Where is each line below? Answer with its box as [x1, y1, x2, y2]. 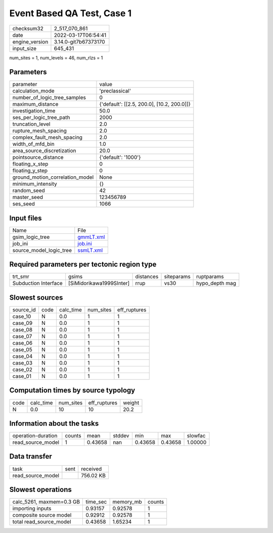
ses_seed [12, 200, 35, 208]
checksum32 [12, 25, 44, 32]
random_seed [12, 187, 45, 194]
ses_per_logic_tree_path [12, 114, 70, 121]
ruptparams [196, 273, 224, 280]
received [81, 465, 102, 472]
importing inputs [12, 505, 52, 512]
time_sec [85, 499, 107, 506]
